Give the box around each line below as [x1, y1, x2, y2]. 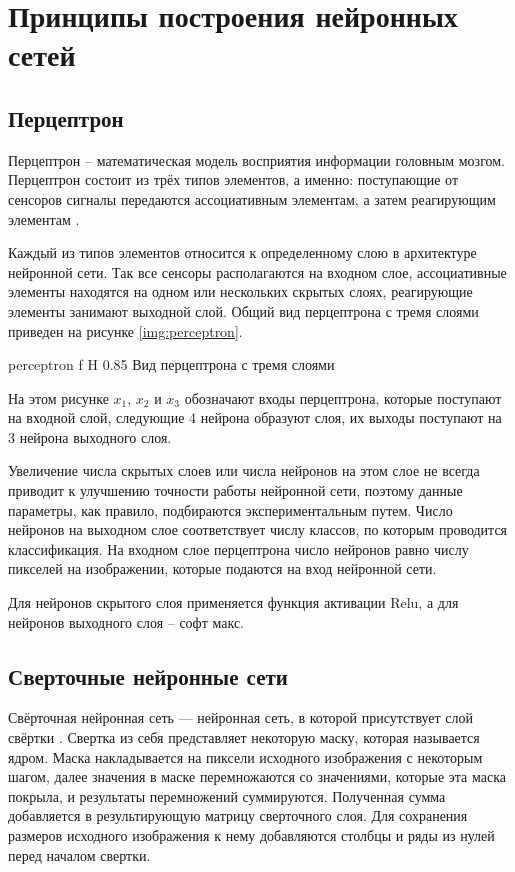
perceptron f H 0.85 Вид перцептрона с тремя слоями [8, 354, 335, 375]
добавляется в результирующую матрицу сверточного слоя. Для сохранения [8, 805, 468, 826]
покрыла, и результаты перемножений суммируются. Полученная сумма [8, 785, 446, 806]
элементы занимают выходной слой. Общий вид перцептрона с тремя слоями [8, 300, 479, 321]
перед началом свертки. [8, 844, 151, 865]
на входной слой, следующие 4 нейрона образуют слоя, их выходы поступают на [8, 407, 502, 428]
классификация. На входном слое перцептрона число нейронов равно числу [8, 538, 469, 559]
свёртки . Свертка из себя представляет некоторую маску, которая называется [8, 727, 480, 748]
